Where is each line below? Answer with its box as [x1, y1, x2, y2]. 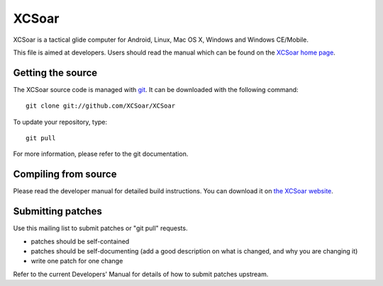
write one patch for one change [30, 257, 123, 265]
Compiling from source [13, 168, 117, 181]
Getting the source [13, 67, 98, 79]
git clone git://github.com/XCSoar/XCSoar [26, 102, 176, 110]
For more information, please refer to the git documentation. [13, 149, 189, 159]
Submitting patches [13, 205, 102, 217]
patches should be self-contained [30, 237, 130, 246]
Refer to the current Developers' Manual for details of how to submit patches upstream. [13, 270, 269, 278]
